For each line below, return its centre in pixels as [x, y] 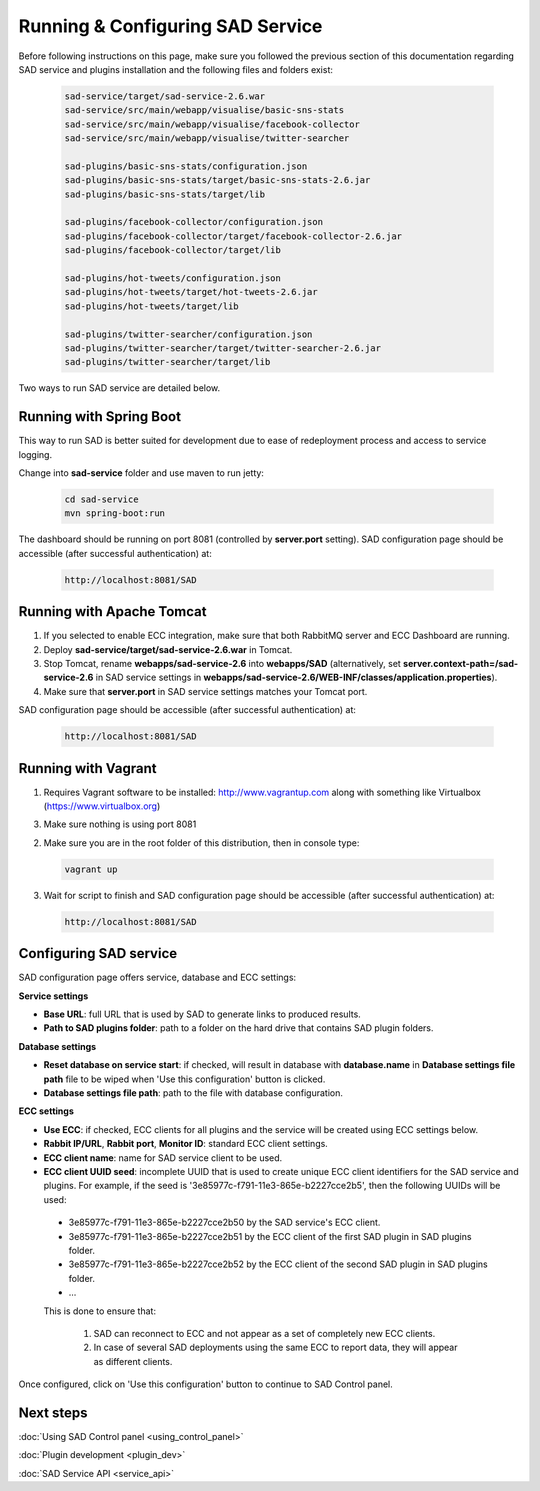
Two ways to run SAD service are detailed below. [119, 388]
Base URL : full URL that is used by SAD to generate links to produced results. [202, 1014]
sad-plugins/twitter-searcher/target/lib [167, 362]
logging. [35, 454]
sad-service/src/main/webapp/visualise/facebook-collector [212, 124]
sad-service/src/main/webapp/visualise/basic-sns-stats [204, 110]
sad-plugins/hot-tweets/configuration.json [173, 278]
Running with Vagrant [87, 768]
